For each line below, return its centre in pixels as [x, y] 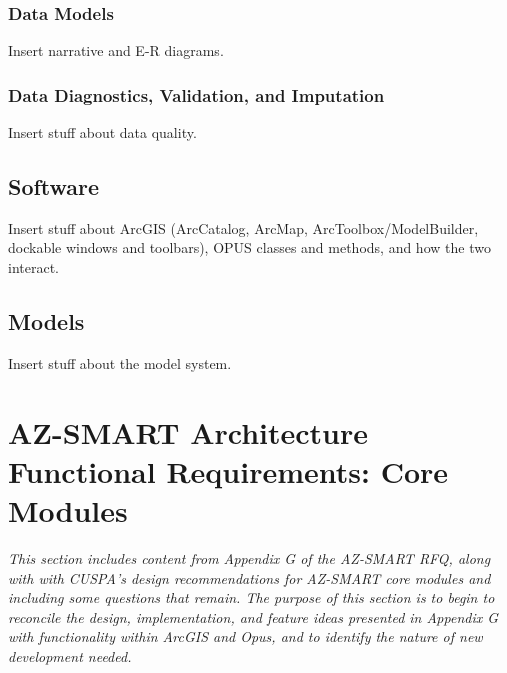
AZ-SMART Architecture [188, 431]
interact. [33, 267]
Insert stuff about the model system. [120, 362]
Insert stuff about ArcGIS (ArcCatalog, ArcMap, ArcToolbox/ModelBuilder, [243, 227]
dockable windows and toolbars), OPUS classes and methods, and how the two [249, 247]
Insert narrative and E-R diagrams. [116, 50]
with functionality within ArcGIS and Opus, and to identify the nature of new [245, 636]
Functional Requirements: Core [228, 470]
